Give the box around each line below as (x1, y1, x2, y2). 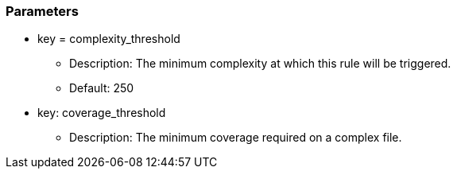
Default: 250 (69, 81, 134, 95)
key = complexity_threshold (37, 32, 180, 46)
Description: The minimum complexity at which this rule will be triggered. (69, 56, 451, 71)
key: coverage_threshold (37, 106, 166, 120)
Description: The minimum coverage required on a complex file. (69, 130, 402, 145)
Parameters (6, 3, 79, 19)
